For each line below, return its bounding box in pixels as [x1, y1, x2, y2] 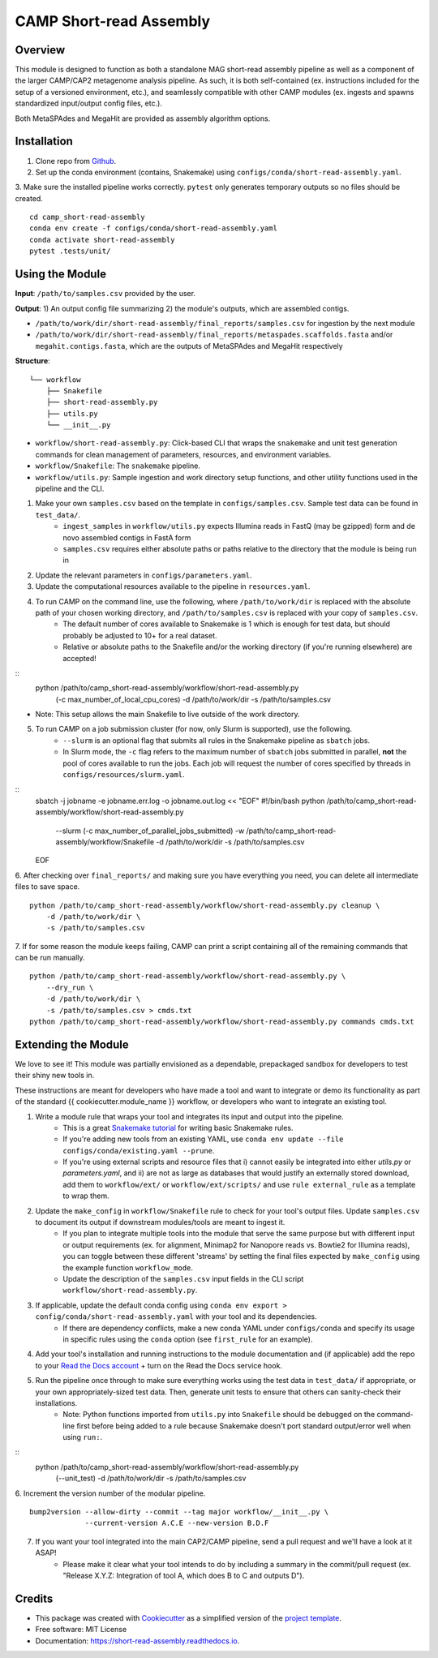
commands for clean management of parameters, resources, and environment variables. [35, 449, 332, 459]
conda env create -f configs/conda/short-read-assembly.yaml [29, 224, 277, 233]
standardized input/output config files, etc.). [15, 98, 162, 109]
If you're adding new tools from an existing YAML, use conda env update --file [62, 1134, 344, 1144]
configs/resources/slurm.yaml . [62, 770, 186, 780]
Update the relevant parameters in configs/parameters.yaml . [35, 570, 252, 580]
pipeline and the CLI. [35, 483, 105, 494]
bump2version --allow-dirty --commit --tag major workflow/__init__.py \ [29, 1507, 329, 1517]
